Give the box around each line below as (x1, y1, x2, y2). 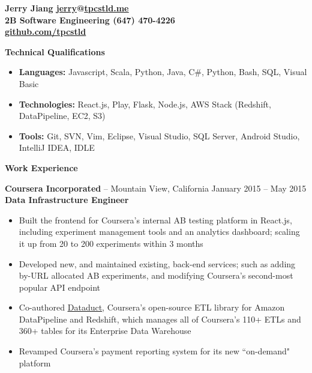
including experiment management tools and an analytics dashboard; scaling (19, 225, 300, 238)
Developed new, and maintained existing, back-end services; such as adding (19, 257, 296, 270)
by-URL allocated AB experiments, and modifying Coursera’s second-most (19, 269, 293, 282)
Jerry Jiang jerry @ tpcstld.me (5, 2, 129, 14)
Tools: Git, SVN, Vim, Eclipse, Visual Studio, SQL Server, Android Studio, (19, 129, 300, 142)
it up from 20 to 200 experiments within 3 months (19, 237, 203, 249)
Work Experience (5, 161, 78, 174)
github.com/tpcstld (5, 25, 86, 38)
